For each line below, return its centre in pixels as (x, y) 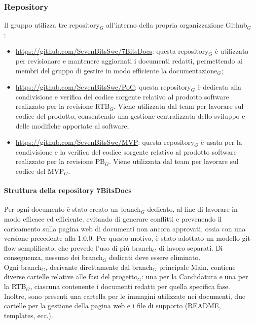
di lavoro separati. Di (191, 247)
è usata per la (221, 142)
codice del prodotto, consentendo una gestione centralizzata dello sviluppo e (130, 115)
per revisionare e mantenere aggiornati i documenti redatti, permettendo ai (129, 61)
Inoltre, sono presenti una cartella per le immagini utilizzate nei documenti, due (125, 296)
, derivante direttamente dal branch (99, 267)
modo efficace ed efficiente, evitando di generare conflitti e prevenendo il (113, 218)
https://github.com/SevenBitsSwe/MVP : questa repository (105, 142)
